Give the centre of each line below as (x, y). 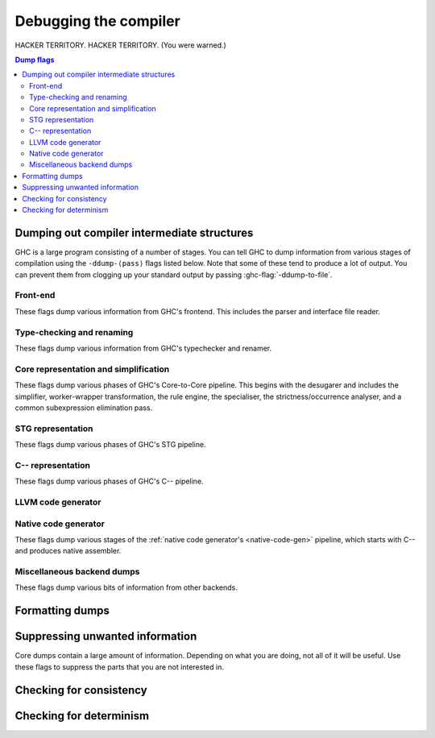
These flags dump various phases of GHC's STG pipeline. (110, 445)
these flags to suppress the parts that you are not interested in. (120, 667)
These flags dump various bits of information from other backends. (126, 587)
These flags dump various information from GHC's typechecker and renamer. (143, 348)
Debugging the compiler (97, 21)
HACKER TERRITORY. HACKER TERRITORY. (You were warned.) (121, 45)
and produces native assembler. (68, 551)
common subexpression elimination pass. (84, 408)
